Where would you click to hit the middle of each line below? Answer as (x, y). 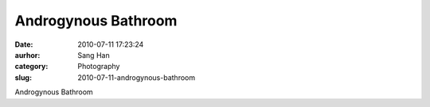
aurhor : (27, 55)
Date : (24, 44)
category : (31, 67)
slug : (23, 77)
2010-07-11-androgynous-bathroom (136, 77)
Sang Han (94, 55)
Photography (99, 67)
